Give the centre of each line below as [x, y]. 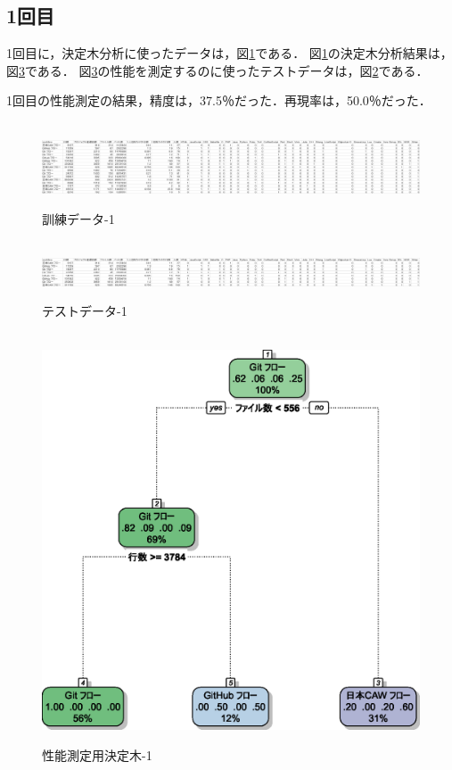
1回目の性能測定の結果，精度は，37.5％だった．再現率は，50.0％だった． [219, 100]
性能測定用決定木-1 [97, 754]
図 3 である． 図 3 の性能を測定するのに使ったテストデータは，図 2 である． [218, 70]
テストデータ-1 [85, 311]
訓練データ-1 [78, 218]
